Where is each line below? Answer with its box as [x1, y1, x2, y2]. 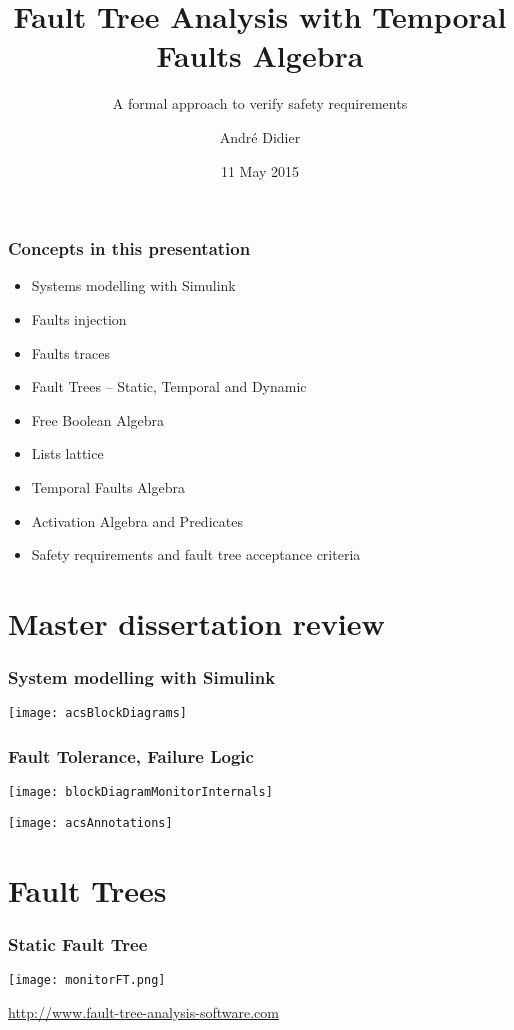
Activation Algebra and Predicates [31, 510, 243, 531]
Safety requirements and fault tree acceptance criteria [31, 544, 361, 565]
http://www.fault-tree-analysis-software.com [8, 1001, 279, 1022]
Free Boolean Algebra [31, 409, 165, 430]
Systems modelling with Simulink [31, 275, 236, 296]
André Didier [219, 126, 301, 147]
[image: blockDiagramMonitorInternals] [8, 785, 273, 800]
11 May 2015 [220, 160, 300, 181]
